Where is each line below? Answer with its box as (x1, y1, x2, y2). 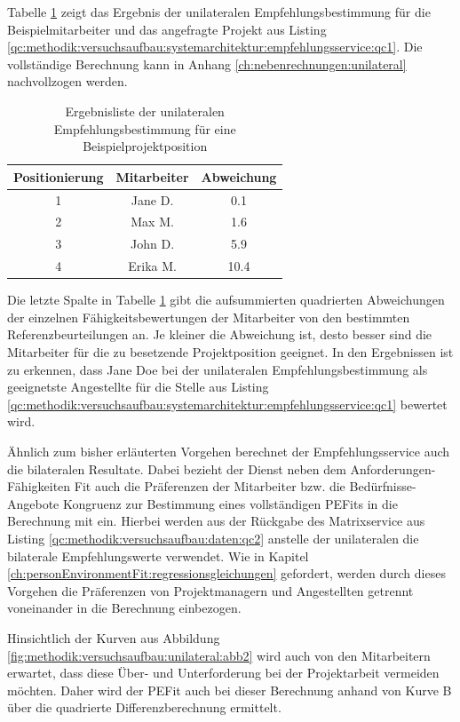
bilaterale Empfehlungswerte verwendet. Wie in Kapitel (7, 546, 309, 565)
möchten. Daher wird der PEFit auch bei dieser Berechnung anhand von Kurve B (7, 680, 452, 699)
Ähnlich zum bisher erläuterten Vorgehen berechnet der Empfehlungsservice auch (7, 441, 450, 460)
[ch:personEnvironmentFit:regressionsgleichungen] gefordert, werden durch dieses (7, 564, 446, 583)
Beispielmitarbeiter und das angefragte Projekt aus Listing (7, 20, 327, 38)
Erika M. (128, 257, 177, 275)
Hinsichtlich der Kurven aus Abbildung (7, 628, 220, 647)
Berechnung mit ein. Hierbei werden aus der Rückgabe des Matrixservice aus (7, 512, 425, 530)
